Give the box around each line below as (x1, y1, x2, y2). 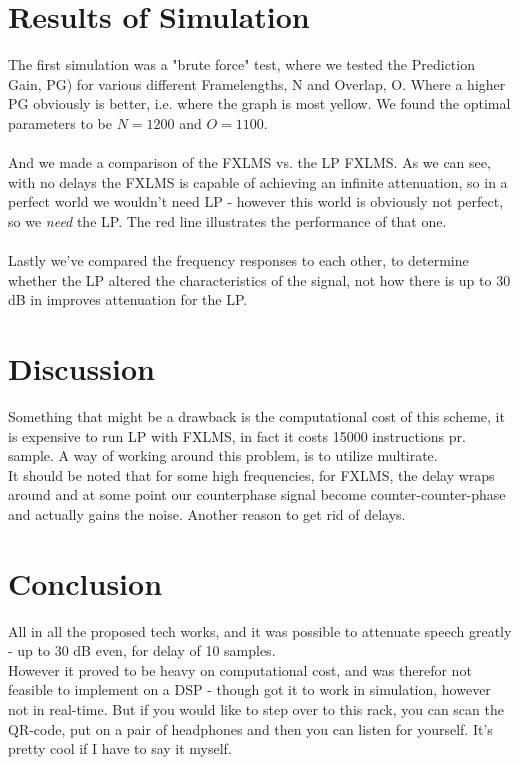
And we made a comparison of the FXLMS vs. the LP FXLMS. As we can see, (8, 152, 491, 173)
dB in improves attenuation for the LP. (8, 289, 248, 310)
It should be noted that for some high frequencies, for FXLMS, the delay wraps (8, 464, 495, 485)
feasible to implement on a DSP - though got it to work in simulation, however (8, 679, 491, 700)
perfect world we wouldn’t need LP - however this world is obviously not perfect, (8, 191, 504, 212)
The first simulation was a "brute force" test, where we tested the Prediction (8, 54, 475, 75)
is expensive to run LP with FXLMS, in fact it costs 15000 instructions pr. (8, 425, 466, 446)
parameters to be (8, 112, 112, 133)
